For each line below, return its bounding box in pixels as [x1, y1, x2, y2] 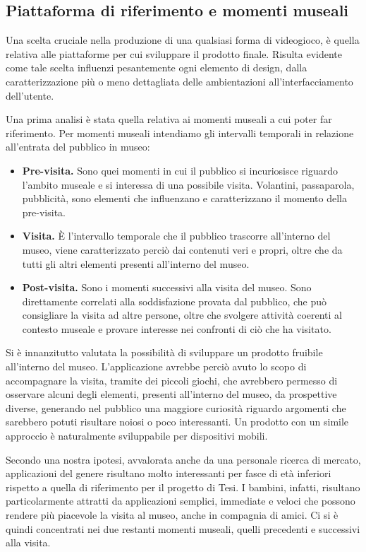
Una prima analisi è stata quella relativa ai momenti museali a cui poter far [6, 112, 332, 127]
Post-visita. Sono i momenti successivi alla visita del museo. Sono [22, 280, 312, 295]
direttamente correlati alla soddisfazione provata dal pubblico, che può [22, 293, 327, 308]
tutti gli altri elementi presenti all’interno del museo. [22, 256, 250, 271]
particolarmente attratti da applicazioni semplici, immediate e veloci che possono [6, 493, 355, 508]
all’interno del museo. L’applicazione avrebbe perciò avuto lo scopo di [6, 359, 307, 374]
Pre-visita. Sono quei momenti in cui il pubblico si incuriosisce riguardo [22, 163, 338, 177]
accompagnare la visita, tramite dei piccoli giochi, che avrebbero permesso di [6, 372, 338, 387]
